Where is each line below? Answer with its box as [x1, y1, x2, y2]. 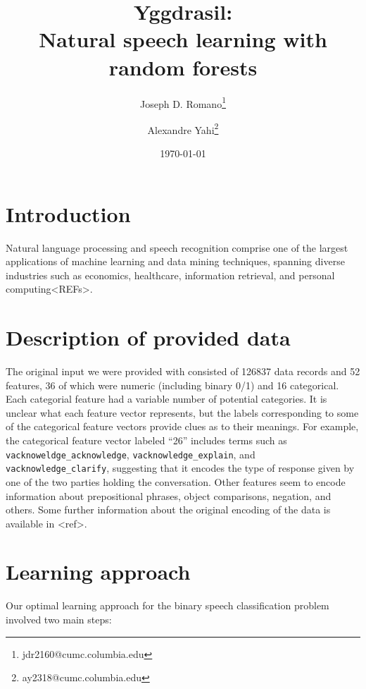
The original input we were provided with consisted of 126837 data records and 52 [6, 364, 360, 379]
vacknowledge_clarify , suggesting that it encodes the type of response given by [6, 461, 355, 475]
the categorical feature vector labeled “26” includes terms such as [6, 433, 287, 447]
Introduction [6, 199, 131, 228]
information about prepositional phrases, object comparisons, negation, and [6, 488, 332, 503]
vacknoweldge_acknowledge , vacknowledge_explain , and [6, 446, 255, 461]
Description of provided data [6, 323, 291, 352]
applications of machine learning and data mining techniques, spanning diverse [6, 254, 345, 269]
